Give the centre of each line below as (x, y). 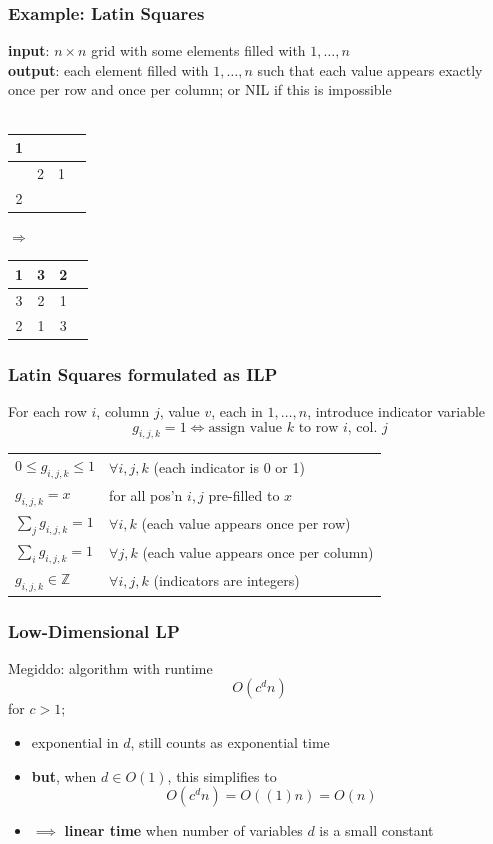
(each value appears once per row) (246, 523)
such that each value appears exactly (370, 69)
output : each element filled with (108, 69)
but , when (64, 775)
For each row (47, 410)
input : (29, 50)
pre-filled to (244, 494)
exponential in (75, 742)
